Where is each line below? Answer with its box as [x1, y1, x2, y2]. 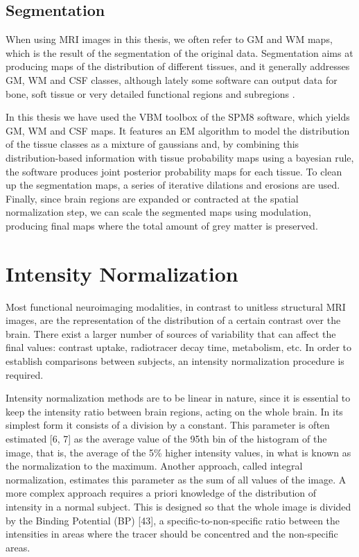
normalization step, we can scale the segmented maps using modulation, [6, 205, 311, 219]
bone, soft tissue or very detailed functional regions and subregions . [6, 86, 295, 101]
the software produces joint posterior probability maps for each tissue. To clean [6, 164, 342, 178]
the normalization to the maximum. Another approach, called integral [6, 459, 303, 473]
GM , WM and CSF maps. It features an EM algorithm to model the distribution [6, 123, 350, 137]
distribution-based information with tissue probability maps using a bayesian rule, [6, 150, 354, 164]
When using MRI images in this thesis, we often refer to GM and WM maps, [6, 32, 333, 46]
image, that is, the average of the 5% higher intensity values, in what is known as [6, 445, 351, 459]
